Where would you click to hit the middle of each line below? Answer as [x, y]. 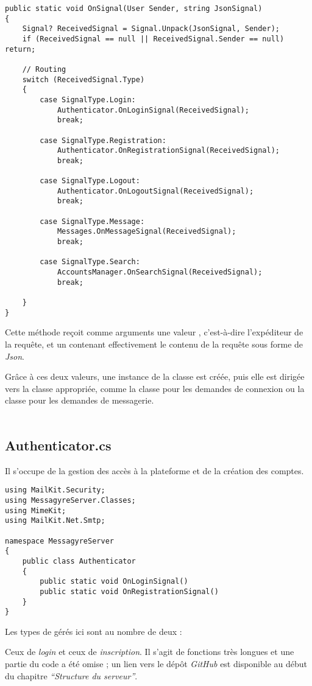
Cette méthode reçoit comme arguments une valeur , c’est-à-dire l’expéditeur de [154, 332]
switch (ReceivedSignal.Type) [83, 79]
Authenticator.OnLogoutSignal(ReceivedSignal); [155, 191]
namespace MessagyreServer [59, 541]
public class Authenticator [79, 561]
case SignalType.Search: [90, 262]
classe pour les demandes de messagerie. [80, 400]
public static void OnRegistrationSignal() [129, 591]
